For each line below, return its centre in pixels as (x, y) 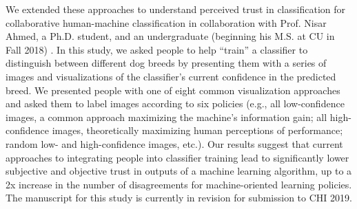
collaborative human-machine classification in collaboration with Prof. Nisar (166, 22)
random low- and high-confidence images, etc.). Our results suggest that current (174, 143)
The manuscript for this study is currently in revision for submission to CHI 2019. (179, 198)
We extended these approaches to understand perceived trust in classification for (175, 9)
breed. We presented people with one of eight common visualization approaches (173, 90)
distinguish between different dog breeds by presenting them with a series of (166, 63)
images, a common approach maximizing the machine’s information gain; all (166, 117)
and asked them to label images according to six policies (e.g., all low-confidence (175, 103)
